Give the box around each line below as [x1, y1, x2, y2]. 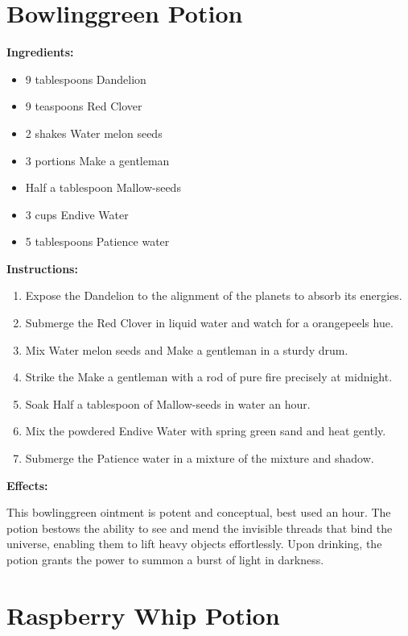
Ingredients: [6, 44, 74, 60]
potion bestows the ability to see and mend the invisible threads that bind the [6, 519, 393, 536]
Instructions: [6, 260, 78, 276]
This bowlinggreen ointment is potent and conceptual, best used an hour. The [6, 504, 391, 521]
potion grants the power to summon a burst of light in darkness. [6, 551, 324, 567]
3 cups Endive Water [25, 206, 129, 222]
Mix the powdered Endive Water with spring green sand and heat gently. [25, 422, 386, 439]
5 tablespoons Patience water [25, 233, 170, 250]
